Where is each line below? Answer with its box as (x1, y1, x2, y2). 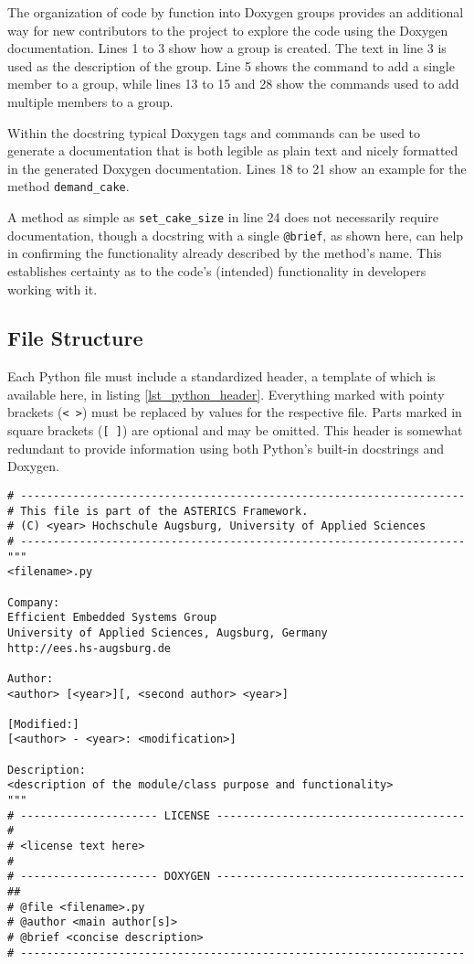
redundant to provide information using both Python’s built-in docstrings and (7, 438, 444, 457)
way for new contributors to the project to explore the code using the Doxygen (7, 20, 448, 39)
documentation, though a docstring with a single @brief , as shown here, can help (7, 225, 464, 244)
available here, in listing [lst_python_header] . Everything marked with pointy (7, 384, 445, 403)
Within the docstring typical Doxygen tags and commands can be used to (7, 123, 421, 142)
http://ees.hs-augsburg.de (7, 641, 171, 655)
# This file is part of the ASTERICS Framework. (7, 504, 309, 518)
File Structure (7, 324, 143, 352)
